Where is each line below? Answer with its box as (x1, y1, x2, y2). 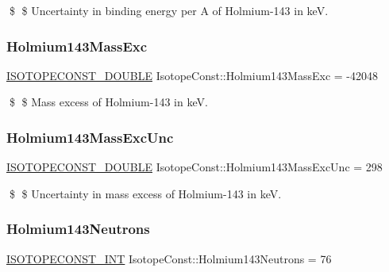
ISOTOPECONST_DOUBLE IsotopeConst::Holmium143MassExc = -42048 (6, 67, 378, 83)
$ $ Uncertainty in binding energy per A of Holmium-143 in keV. (9, 2, 329, 18)
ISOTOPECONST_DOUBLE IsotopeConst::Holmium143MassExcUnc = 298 (6, 159, 383, 175)
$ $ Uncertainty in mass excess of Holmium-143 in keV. (9, 185, 282, 201)
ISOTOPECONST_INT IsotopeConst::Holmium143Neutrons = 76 (6, 250, 332, 266)
